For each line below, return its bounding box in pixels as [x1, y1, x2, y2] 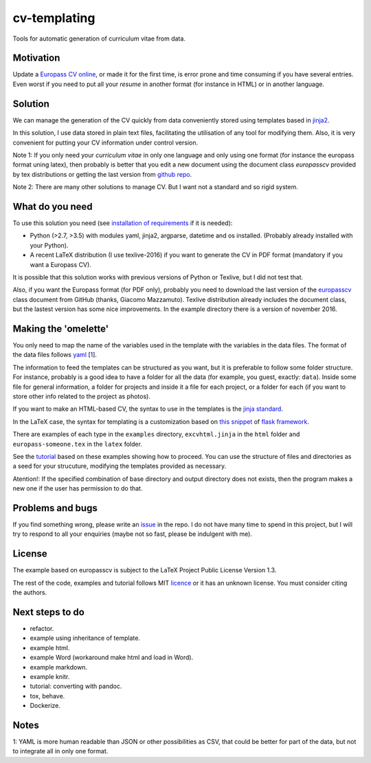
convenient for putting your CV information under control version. [12, 138, 199, 147]
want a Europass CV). [30, 260, 92, 268]
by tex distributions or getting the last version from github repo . [12, 170, 192, 178]
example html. [30, 643, 70, 652]
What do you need [12, 200, 93, 213]
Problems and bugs [12, 502, 98, 514]
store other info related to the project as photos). [12, 392, 150, 400]
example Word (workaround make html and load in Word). [30, 654, 194, 662]
